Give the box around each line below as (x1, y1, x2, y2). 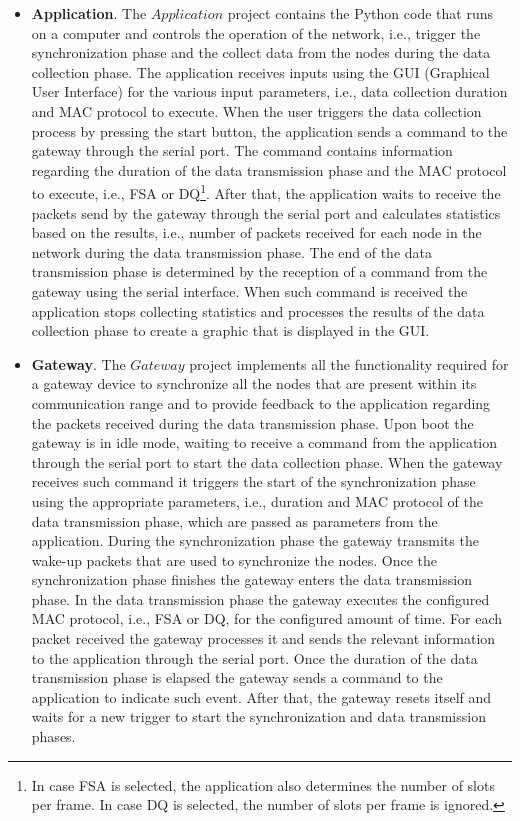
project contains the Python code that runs (227, 3, 493, 23)
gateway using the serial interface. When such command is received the (31, 280, 468, 301)
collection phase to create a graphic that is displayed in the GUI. (31, 320, 430, 341)
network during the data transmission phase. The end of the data (31, 241, 433, 262)
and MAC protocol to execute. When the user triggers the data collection (31, 100, 482, 121)
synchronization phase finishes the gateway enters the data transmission (31, 569, 472, 590)
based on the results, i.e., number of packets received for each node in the (31, 222, 482, 243)
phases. (31, 726, 76, 747)
